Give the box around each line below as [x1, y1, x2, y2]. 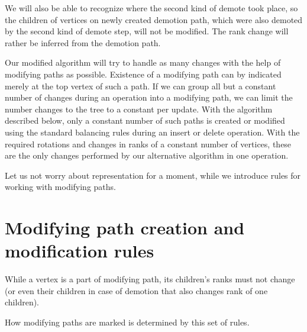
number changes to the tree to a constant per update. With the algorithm [5, 102, 273, 115]
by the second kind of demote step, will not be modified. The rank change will [5, 25, 289, 37]
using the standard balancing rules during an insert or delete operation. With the [5, 125, 300, 138]
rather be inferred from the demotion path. [5, 36, 161, 49]
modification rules [5, 238, 154, 263]
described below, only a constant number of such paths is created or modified [5, 114, 285, 127]
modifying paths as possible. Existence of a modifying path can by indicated [5, 67, 282, 80]
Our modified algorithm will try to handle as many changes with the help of [5, 56, 281, 69]
